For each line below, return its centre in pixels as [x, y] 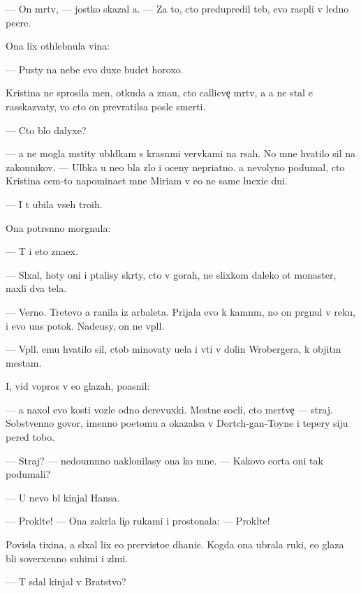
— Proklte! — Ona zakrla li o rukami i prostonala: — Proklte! [138, 521]
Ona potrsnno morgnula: [58, 227]
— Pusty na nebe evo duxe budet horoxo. [95, 69]
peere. [19, 22]
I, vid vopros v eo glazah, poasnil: [78, 386]
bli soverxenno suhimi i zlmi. [67, 558]
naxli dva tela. [36, 288]
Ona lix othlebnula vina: [58, 46]
